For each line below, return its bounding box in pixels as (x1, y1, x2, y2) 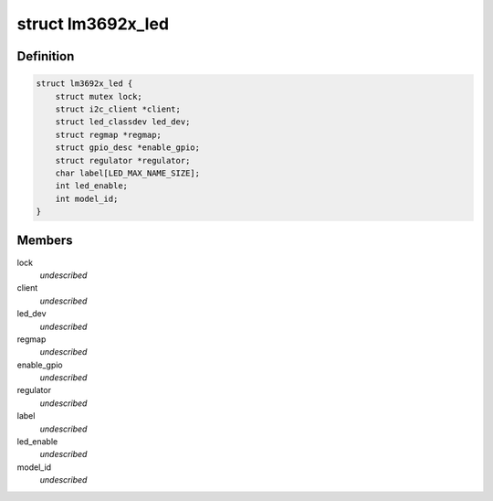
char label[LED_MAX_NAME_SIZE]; (55, 167, 201, 178)
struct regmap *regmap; (55, 129, 162, 140)
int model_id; (55, 193, 119, 204)
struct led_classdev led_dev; (55, 117, 191, 127)
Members (16, 233, 73, 249)
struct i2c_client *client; (55, 103, 182, 114)
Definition (16, 48, 75, 64)
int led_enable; (55, 181, 128, 191)
